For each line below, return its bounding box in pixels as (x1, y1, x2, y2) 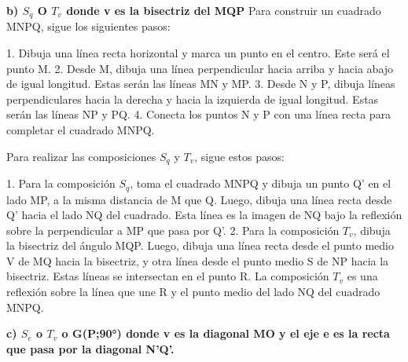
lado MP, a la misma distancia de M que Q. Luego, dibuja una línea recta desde (6, 191, 392, 207)
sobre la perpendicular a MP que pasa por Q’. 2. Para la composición (6, 221, 340, 238)
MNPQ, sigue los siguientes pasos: (6, 18, 171, 35)
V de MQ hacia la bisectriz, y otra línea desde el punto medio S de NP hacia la (6, 252, 389, 269)
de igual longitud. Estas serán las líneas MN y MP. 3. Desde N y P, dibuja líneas (6, 75, 395, 92)
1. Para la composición (6, 175, 116, 192)
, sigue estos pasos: (194, 148, 285, 164)
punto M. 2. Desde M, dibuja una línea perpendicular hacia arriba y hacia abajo (6, 60, 394, 76)
